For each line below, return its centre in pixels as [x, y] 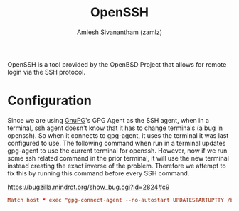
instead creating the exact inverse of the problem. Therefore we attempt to [117, 166]
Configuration [50, 101]
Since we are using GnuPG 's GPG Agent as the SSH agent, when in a [108, 120]
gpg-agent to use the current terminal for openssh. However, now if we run [117, 151]
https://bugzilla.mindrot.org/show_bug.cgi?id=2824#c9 [89, 187]
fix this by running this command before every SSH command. [99, 173]
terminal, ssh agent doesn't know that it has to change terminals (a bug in [115, 128]
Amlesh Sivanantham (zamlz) [119, 32]
